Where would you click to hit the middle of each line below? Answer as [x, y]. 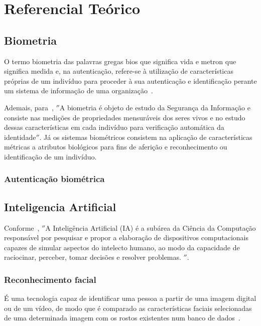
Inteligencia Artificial [60, 206]
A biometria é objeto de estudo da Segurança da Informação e [155, 107]
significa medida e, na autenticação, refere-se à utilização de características [119, 71]
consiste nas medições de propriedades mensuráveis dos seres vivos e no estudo [125, 117]
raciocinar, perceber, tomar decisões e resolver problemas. [93, 257]
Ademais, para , [29, 107]
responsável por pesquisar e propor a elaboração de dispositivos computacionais [126, 237]
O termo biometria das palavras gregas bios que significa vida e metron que [120, 61]
